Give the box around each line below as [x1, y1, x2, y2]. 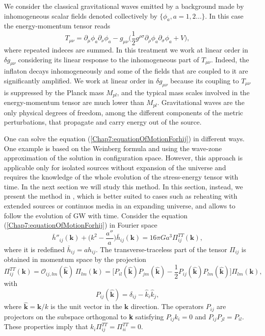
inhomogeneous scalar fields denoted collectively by [4, 10, 158, 21]
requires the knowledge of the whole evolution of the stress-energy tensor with [4, 172, 238, 182]
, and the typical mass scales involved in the [117, 87, 250, 97]
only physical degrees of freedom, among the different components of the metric [4, 107, 243, 117]
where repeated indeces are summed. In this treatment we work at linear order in [4, 45, 248, 55]
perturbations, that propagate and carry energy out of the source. [4, 117, 202, 127]
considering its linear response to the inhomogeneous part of [18, 54, 199, 64]
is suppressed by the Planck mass [4, 87, 104, 97]
